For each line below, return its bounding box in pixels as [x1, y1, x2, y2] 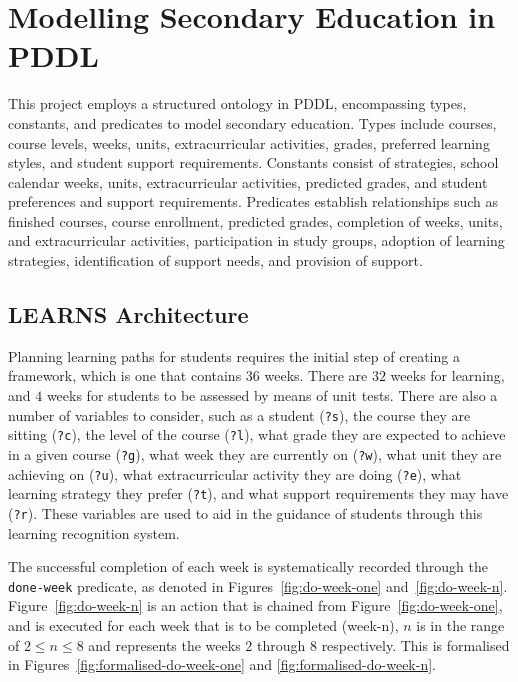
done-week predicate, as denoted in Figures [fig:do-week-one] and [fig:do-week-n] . [8, 575, 508, 596]
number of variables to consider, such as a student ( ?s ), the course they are [8, 404, 471, 425]
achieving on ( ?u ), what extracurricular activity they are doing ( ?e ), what [8, 463, 462, 484]
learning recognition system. [8, 522, 180, 543]
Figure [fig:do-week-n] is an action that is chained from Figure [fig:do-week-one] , [8, 595, 503, 616]
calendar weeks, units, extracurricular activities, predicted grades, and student [8, 171, 488, 192]
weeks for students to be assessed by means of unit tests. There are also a [46, 385, 498, 406]
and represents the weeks [88, 634, 241, 655]
